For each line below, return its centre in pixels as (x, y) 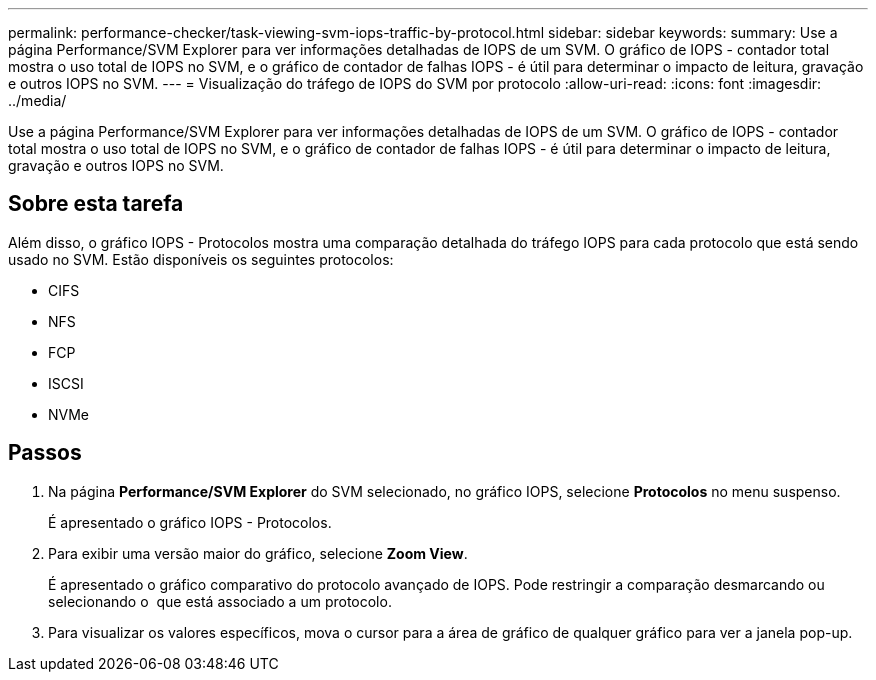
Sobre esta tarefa (96, 204)
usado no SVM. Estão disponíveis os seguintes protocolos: (201, 259)
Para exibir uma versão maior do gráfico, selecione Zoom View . (258, 553)
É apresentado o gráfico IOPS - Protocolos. (190, 522)
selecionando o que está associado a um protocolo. (220, 601)
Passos (45, 453)
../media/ (37, 100)
